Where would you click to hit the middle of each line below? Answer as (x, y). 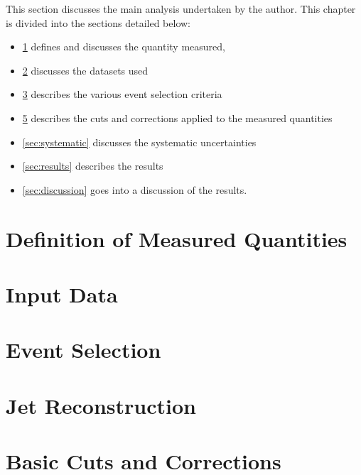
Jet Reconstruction (101, 405)
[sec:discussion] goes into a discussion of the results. (135, 189)
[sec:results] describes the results (93, 166)
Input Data (62, 294)
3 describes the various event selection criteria (122, 94)
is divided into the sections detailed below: (98, 22)
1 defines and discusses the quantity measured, (124, 47)
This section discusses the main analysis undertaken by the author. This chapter (181, 9)
